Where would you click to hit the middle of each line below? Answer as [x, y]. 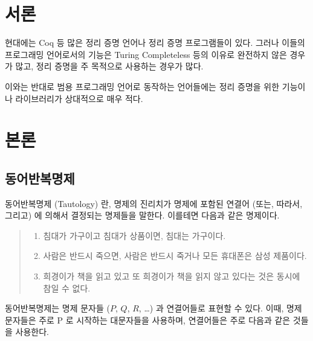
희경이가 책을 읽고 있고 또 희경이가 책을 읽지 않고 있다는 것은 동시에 [172, 276]
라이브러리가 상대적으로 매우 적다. [79, 98]
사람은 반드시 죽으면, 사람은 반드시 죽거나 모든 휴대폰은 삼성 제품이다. [175, 256]
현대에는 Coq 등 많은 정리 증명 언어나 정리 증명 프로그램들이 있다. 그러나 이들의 [155, 43]
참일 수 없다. [67, 288]
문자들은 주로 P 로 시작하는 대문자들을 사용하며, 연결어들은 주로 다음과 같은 [148, 320]
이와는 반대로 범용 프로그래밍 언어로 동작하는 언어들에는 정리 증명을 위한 [142, 86]
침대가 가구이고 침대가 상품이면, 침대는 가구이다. [134, 235]
